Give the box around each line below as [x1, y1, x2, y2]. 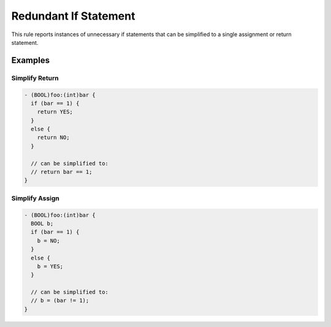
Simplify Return [11, 73, 59, 82]
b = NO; [37, 237, 61, 244]
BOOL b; [31, 220, 54, 227]
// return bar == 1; [31, 168, 93, 176]
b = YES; [37, 263, 64, 269]
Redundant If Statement [11, 9, 135, 23]
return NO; [37, 134, 70, 141]
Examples [11, 55, 50, 66]
